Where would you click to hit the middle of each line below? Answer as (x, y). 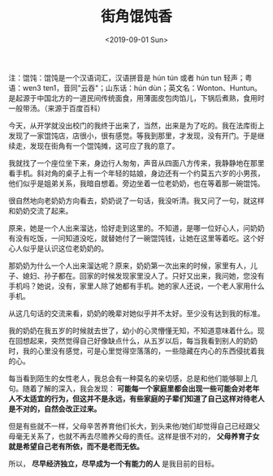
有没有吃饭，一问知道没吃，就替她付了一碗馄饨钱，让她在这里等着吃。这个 (133, 238)
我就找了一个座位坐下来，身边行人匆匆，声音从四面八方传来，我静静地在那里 (136, 162)
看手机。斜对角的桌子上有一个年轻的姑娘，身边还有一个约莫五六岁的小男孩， (136, 173)
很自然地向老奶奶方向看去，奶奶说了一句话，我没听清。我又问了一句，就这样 (136, 201)
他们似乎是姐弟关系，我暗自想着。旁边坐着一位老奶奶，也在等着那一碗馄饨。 (136, 183)
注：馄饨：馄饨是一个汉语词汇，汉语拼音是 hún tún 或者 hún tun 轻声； (127, 77)
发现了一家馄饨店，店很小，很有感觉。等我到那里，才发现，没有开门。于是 (133, 136)
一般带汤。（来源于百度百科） (56, 108)
